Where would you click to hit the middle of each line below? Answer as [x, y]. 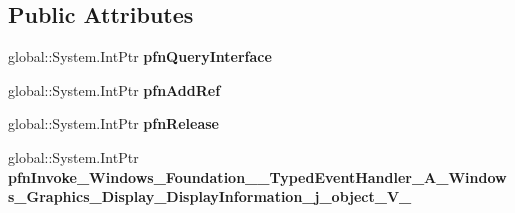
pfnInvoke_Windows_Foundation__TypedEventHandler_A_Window [257, 176]
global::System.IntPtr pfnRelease [113, 123]
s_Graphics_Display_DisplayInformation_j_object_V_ [210, 196]
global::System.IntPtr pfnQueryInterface [140, 56]
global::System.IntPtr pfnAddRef [114, 89]
